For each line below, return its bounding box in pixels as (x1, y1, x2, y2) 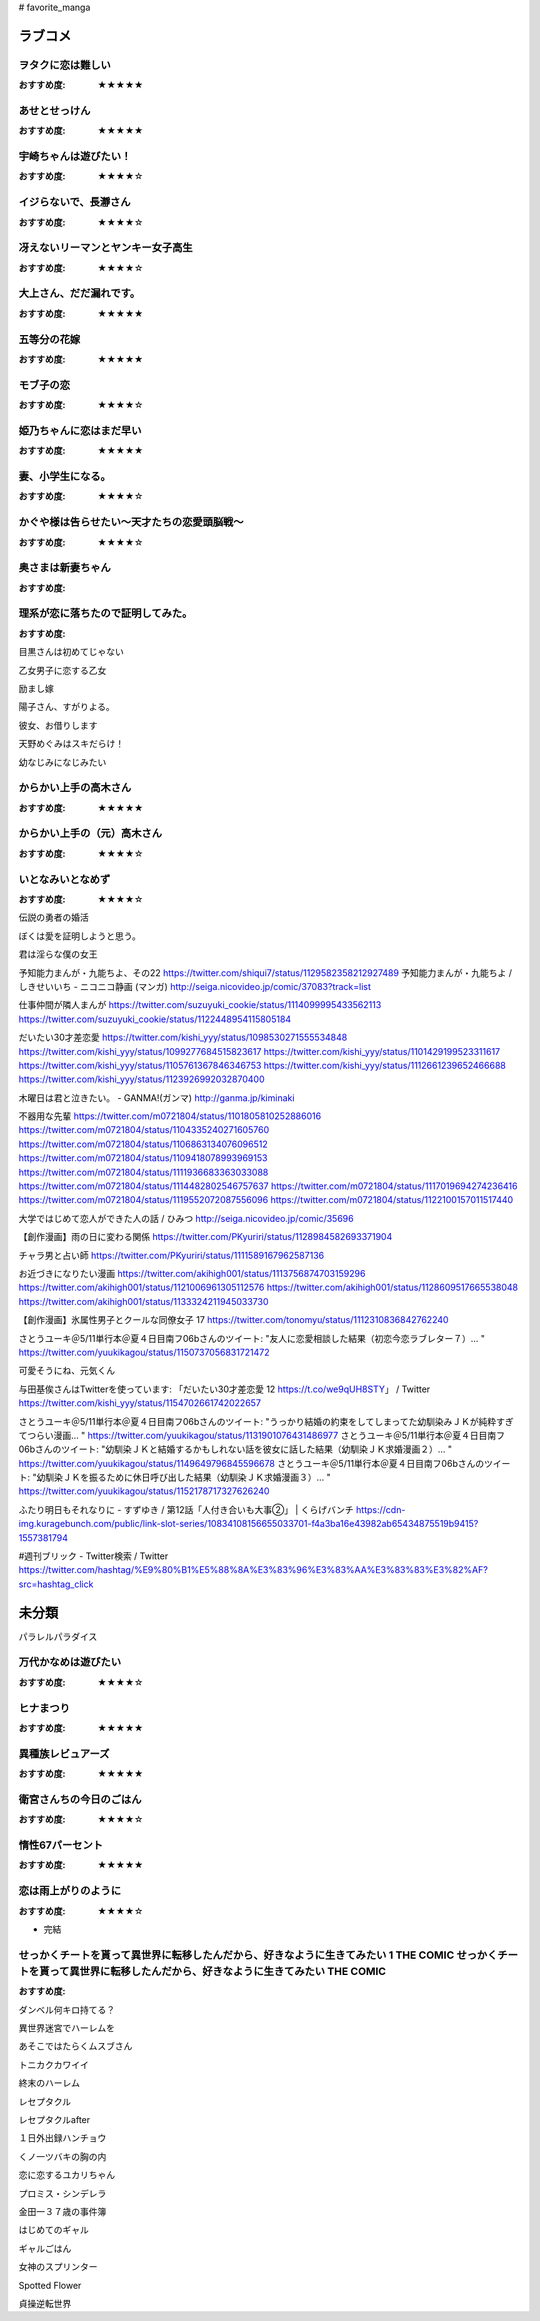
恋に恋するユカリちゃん (18, 2169, 115, 2181)
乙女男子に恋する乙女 (18, 664, 107, 676)
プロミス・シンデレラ (18, 2187, 107, 2199)
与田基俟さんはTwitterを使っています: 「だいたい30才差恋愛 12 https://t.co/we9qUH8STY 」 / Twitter (18, 1383, 431, 1395)
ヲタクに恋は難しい (18, 58, 112, 72)
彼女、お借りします (18, 719, 98, 731)
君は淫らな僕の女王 (18, 948, 98, 960)
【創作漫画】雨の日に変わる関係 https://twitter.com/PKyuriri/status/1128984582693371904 (18, 1231, 393, 1243)
